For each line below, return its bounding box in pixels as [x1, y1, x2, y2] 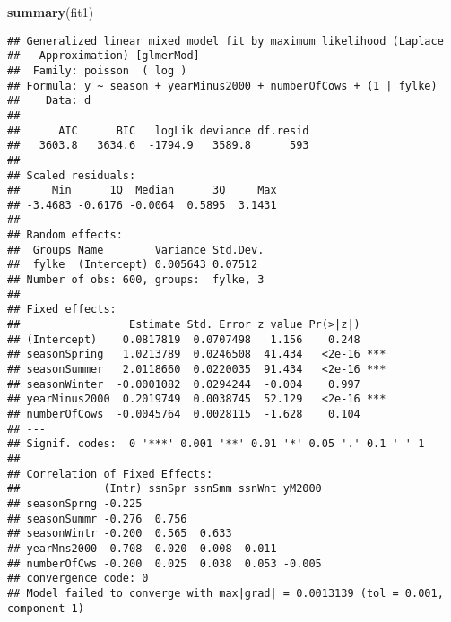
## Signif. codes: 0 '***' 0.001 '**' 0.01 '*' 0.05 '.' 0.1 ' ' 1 [7, 437, 425, 451]
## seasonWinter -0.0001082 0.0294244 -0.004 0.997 [7, 377, 360, 391]
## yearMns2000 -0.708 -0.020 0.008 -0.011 [7, 541, 277, 555]
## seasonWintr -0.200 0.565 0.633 [7, 527, 232, 540]
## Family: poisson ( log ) [7, 64, 187, 77]
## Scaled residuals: [7, 168, 136, 182]
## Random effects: [7, 229, 123, 242]
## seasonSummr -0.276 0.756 [7, 512, 187, 525]
